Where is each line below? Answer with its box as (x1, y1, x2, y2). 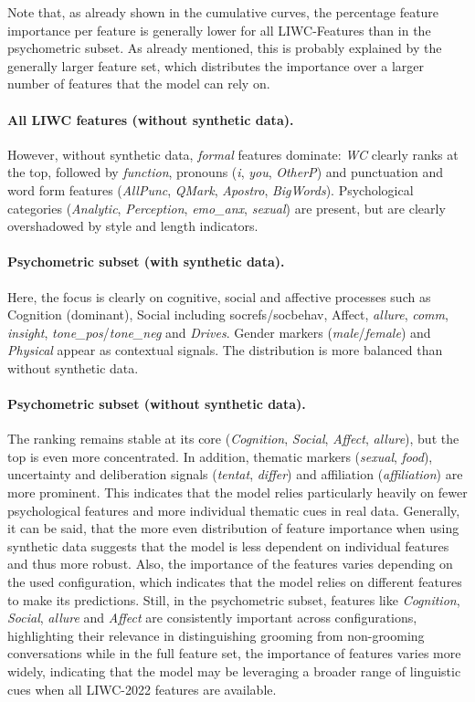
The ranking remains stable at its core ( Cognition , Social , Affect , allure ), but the (7, 429, 459, 448)
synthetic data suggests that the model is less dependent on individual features (7, 536, 449, 555)
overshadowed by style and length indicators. (7, 216, 259, 236)
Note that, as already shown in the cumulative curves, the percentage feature (7, 3, 439, 21)
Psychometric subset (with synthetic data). (7, 252, 285, 271)
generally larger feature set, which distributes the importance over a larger (7, 56, 424, 75)
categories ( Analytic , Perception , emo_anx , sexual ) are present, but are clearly (7, 198, 446, 217)
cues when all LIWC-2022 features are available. (7, 679, 277, 698)
